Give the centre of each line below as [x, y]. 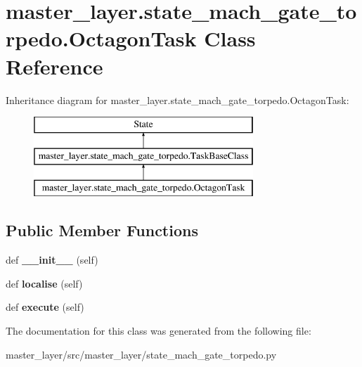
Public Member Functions [102, 230]
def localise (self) [44, 283]
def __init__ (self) [52, 260]
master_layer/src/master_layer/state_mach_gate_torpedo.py [141, 354]
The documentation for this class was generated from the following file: [159, 331]
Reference [54, 66]
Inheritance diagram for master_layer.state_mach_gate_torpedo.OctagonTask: [177, 99]
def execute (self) [45, 307]
